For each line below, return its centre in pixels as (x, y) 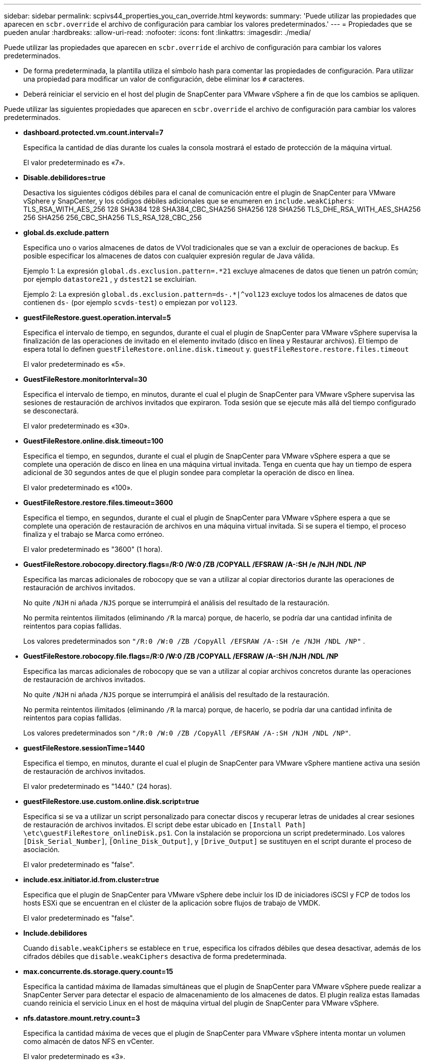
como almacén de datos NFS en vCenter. (89, 1041)
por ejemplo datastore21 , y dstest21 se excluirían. (110, 279)
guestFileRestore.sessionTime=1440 (84, 748)
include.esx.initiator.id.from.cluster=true (91, 880)
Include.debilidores (55, 933)
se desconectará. (51, 411)
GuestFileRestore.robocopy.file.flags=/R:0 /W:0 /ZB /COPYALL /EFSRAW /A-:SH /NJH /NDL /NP (181, 656)
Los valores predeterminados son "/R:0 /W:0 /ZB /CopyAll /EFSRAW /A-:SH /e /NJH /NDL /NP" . (194, 641)
